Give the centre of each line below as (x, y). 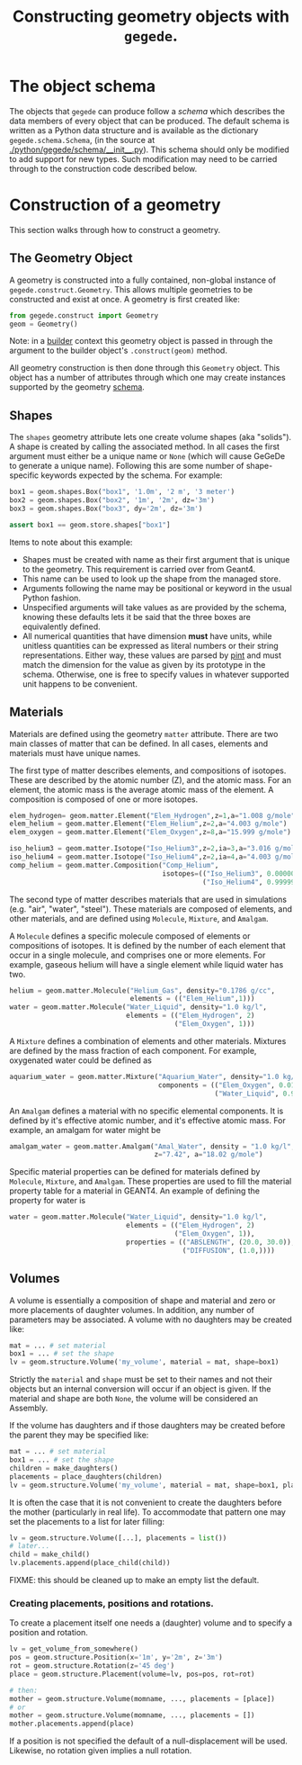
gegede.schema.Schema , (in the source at (82, 140)
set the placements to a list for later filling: (87, 1521)
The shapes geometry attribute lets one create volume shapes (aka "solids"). (151, 437)
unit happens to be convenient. (80, 684)
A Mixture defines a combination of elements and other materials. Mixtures (148, 1040)
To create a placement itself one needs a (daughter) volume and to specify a (151, 1623)
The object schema (82, 86)
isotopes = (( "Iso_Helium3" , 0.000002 (231, 873)
